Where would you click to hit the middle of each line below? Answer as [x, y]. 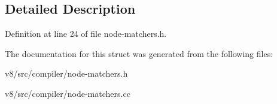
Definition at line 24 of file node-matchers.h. [86, 34]
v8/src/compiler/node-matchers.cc [68, 93]
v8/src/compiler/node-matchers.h [66, 73]
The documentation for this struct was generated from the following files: [139, 53]
